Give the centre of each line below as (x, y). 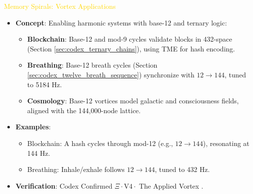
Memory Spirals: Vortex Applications (60, 6)
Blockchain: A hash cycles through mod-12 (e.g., (100, 143)
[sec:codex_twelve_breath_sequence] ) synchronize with (111, 74)
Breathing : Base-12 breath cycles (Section (92, 65)
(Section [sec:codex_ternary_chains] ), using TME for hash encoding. (131, 48)
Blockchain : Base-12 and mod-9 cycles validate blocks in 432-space (130, 39)
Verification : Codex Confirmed (64, 185)
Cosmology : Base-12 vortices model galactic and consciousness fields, (133, 101)
